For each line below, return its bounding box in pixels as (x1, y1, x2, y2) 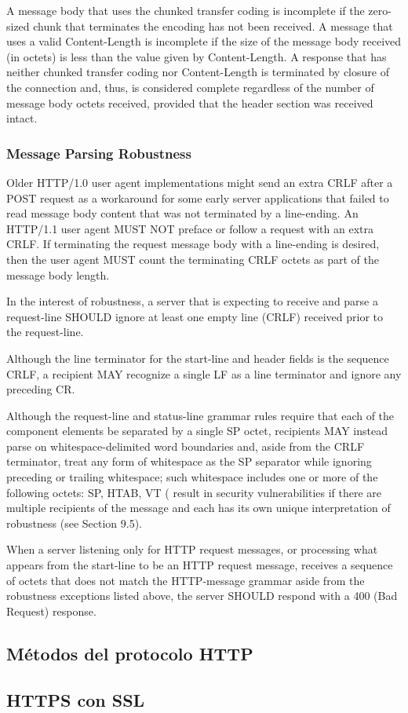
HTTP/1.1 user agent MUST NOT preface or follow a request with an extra (6, 220, 373, 236)
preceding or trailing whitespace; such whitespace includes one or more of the (6, 469, 378, 485)
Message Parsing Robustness (6, 143, 191, 163)
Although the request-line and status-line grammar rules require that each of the (6, 407, 395, 423)
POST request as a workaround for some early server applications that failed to (6, 189, 389, 206)
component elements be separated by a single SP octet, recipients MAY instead (6, 422, 388, 439)
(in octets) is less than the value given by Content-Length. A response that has (6, 48, 387, 64)
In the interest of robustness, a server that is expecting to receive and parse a (6, 293, 378, 309)
